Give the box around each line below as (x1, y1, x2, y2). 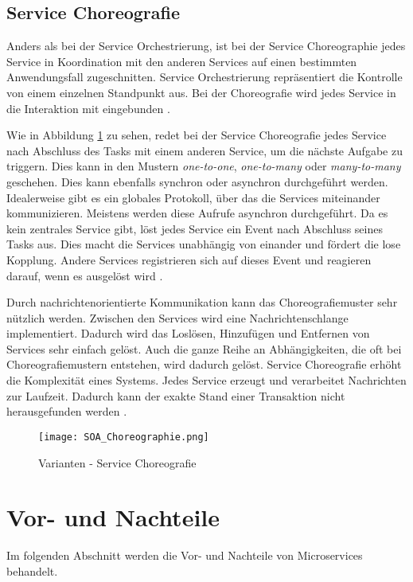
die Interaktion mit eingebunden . (6, 100, 170, 116)
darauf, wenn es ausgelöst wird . (6, 267, 163, 283)
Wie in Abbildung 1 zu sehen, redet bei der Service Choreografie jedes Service (6, 127, 387, 143)
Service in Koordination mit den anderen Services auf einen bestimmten (6, 53, 357, 69)
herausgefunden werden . (6, 403, 127, 420)
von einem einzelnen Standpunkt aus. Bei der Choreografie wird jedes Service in (6, 84, 396, 100)
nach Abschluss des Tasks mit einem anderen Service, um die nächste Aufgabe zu (6, 142, 403, 158)
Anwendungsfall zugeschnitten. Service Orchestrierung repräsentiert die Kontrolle (6, 68, 403, 85)
